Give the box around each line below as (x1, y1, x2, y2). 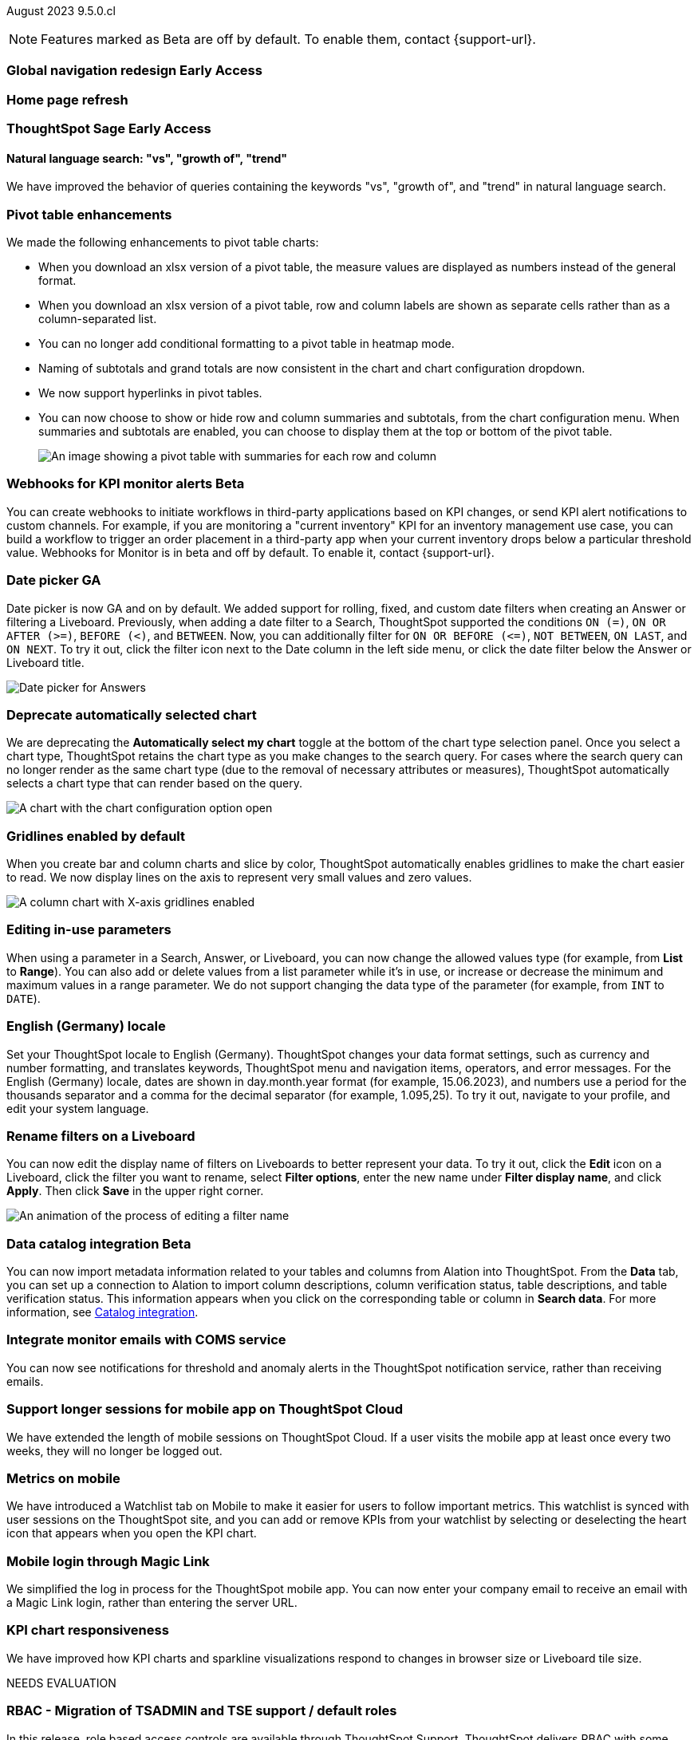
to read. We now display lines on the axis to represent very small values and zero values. (6, 870, 472, 885)
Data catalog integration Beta (6, 1235, 191, 1252)
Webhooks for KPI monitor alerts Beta (6, 475, 245, 492)
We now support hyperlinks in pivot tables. (38, 386, 262, 400)
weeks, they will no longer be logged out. (6, 1443, 223, 1458)
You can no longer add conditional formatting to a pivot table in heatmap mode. (38, 337, 455, 351)
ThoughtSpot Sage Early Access (6, 120, 211, 137)
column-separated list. (38, 312, 157, 326)
